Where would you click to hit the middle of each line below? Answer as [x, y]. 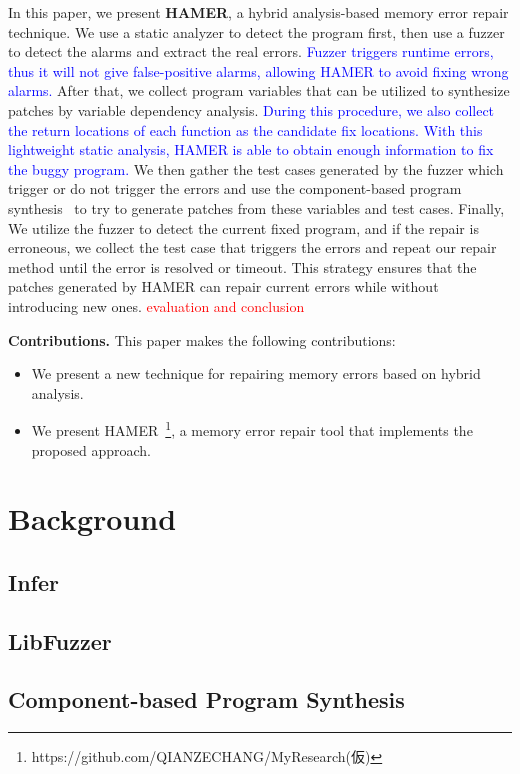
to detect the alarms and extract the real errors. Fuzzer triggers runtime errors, [251, 51]
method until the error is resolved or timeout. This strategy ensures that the [242, 266]
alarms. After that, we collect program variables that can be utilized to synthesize [259, 90]
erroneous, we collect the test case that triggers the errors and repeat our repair [252, 247]
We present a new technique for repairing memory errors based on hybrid [256, 373]
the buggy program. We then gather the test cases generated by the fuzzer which [256, 168]
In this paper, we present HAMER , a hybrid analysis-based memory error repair [258, 12]
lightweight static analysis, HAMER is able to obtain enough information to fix [251, 149]
